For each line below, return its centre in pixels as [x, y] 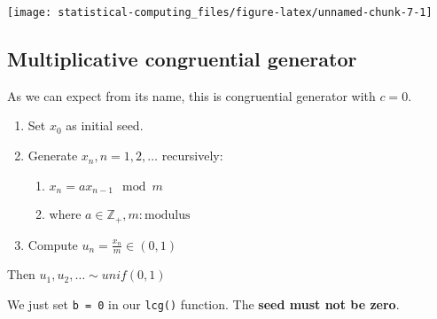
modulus [168, 216]
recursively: [192, 156]
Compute [53, 244]
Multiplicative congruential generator [182, 59]
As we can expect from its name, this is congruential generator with [191, 95]
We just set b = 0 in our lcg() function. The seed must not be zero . [203, 303]
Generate [53, 156]
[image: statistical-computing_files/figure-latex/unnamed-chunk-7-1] [220, 12]
